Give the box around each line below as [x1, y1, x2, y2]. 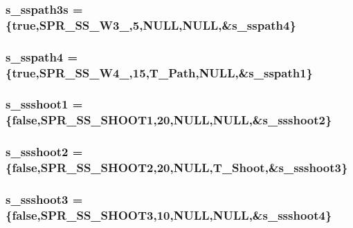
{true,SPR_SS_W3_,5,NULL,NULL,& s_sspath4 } [6, 16, 296, 33]
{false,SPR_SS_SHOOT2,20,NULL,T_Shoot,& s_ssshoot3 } [6, 159, 348, 176]
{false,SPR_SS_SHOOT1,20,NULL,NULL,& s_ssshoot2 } [6, 111, 332, 129]
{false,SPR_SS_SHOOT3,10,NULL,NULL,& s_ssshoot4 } [6, 206, 332, 223]
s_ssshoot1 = [6, 95, 83, 113]
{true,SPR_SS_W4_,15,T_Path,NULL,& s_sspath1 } [6, 64, 314, 81]
